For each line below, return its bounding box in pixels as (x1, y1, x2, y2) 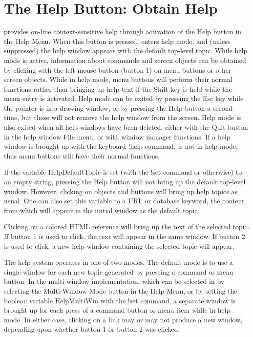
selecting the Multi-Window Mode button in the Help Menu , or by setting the (4, 285, 237, 296)
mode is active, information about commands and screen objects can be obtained (4, 55, 246, 65)
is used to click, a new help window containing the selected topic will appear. (4, 240, 234, 251)
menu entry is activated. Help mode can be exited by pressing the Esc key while (4, 93, 244, 103)
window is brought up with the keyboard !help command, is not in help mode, (4, 141, 238, 151)
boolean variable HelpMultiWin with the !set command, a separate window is (4, 295, 236, 305)
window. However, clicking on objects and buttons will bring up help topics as (4, 186, 237, 196)
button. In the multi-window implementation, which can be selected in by (4, 276, 225, 286)
